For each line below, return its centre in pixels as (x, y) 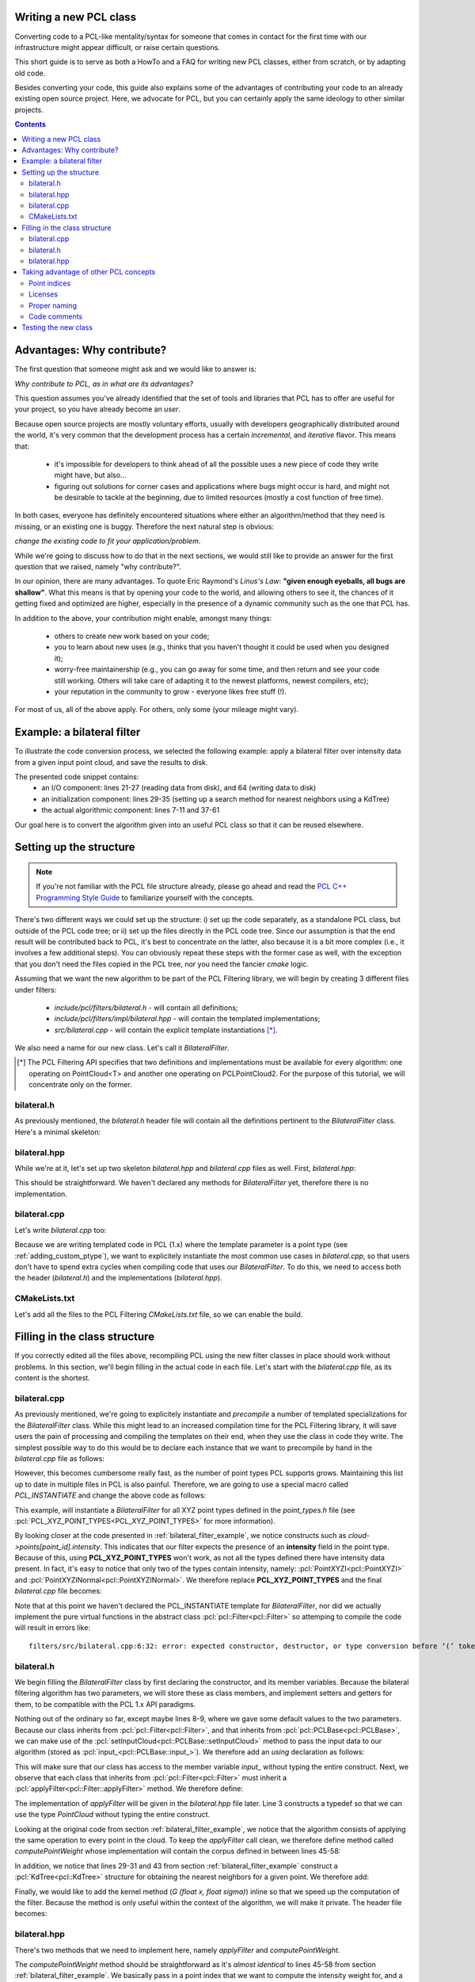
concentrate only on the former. (80, 1085)
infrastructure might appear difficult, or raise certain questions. (118, 47)
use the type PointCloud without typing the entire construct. (112, 1815)
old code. (30, 73)
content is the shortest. (52, 1378)
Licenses (44, 294)
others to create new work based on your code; (132, 636)
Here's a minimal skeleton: (58, 1132)
